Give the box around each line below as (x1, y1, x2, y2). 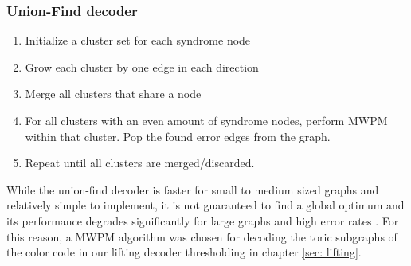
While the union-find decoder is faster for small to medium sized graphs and (6, 181, 379, 198)
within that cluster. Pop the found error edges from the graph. (25, 127, 331, 144)
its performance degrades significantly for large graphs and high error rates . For (6, 212, 399, 229)
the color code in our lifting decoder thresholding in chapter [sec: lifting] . (6, 244, 362, 260)
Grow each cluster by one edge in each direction (25, 58, 259, 75)
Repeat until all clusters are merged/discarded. (25, 155, 255, 171)
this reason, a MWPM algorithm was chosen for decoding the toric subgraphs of (6, 228, 397, 244)
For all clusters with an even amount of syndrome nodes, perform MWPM (25, 112, 388, 128)
